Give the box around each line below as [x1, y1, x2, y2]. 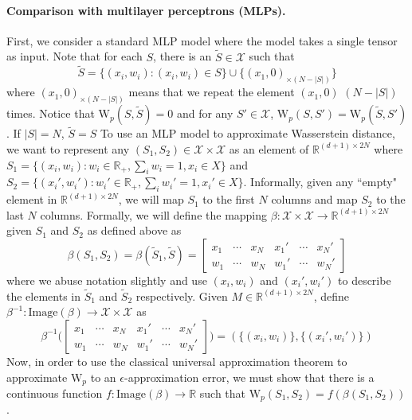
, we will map [118, 191, 184, 208]
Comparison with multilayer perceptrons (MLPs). [6, 2, 286, 18]
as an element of [229, 140, 309, 157]
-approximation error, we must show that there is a [124, 368, 375, 385]
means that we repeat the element [128, 84, 295, 100]
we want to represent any [6, 140, 130, 157]
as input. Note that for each [6, 48, 143, 64]
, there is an [153, 48, 212, 64]
